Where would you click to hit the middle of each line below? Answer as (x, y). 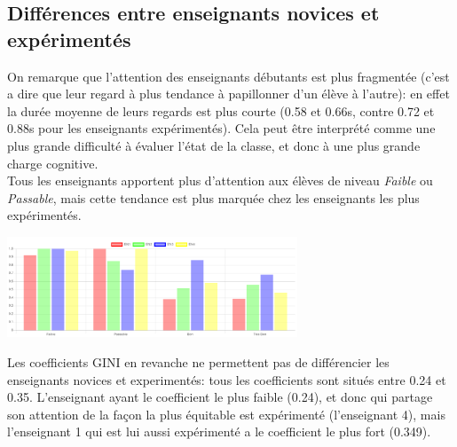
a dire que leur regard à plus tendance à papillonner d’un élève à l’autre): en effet (228, 94)
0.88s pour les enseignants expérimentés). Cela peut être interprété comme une (221, 128)
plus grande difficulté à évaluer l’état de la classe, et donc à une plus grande (214, 145)
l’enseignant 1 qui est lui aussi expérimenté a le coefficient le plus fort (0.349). (219, 431)
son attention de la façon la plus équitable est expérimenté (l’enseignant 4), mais (226, 414)
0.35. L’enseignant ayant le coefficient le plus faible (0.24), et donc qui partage (220, 397)
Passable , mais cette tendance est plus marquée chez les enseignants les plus (213, 197)
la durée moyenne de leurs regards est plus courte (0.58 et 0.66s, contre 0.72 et (221, 110)
